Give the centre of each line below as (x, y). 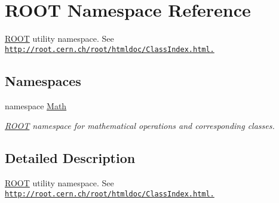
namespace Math (36, 105)
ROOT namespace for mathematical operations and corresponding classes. (140, 126)
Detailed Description (70, 158)
